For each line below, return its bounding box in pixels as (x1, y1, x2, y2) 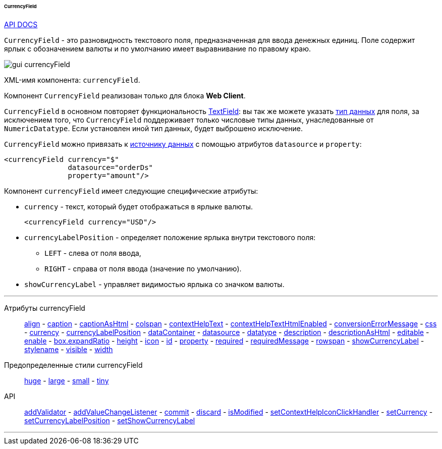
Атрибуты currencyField (4, 303, 85, 312)
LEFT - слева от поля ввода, (44, 248, 141, 257)
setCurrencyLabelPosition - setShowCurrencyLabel (24, 416, 195, 425)
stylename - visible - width (24, 345, 113, 354)
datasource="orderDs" (68, 163, 153, 172)
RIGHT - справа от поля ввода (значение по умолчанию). (44, 264, 242, 273)
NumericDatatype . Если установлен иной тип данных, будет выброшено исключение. (4, 124, 303, 133)
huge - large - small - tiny (24, 376, 109, 385)
